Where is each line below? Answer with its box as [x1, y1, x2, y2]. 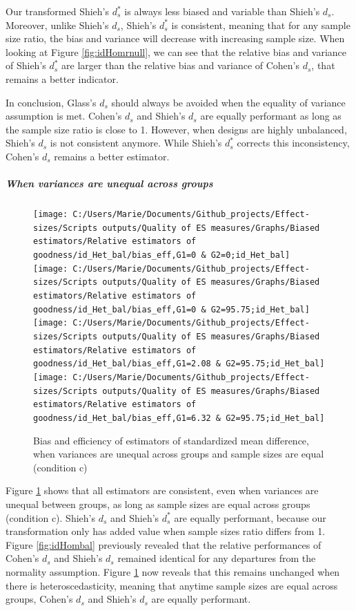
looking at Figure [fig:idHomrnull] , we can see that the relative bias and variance [6, 44, 347, 59]
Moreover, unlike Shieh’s [6, 17, 109, 32]
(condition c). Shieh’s [6, 510, 95, 525]
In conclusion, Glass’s [6, 95, 97, 109]
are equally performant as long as [200, 109, 342, 123]
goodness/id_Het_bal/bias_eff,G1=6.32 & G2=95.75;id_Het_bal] [33, 413, 325, 423]
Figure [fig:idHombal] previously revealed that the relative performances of [6, 537, 322, 552]
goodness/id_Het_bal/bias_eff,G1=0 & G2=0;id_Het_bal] [33, 250, 290, 261]
